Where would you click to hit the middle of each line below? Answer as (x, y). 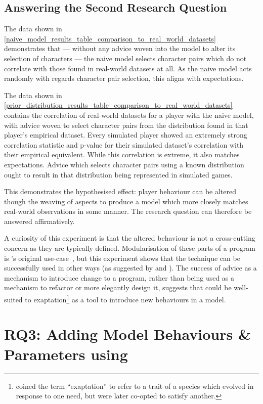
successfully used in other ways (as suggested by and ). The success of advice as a (130, 268)
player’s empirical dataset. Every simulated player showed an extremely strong (126, 135)
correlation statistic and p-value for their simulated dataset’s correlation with (124, 144)
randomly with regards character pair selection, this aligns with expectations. (124, 78)
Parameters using (66, 354)
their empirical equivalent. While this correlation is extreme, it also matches (122, 154)
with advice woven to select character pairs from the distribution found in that (126, 125)
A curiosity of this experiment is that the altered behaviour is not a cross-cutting (130, 238)
